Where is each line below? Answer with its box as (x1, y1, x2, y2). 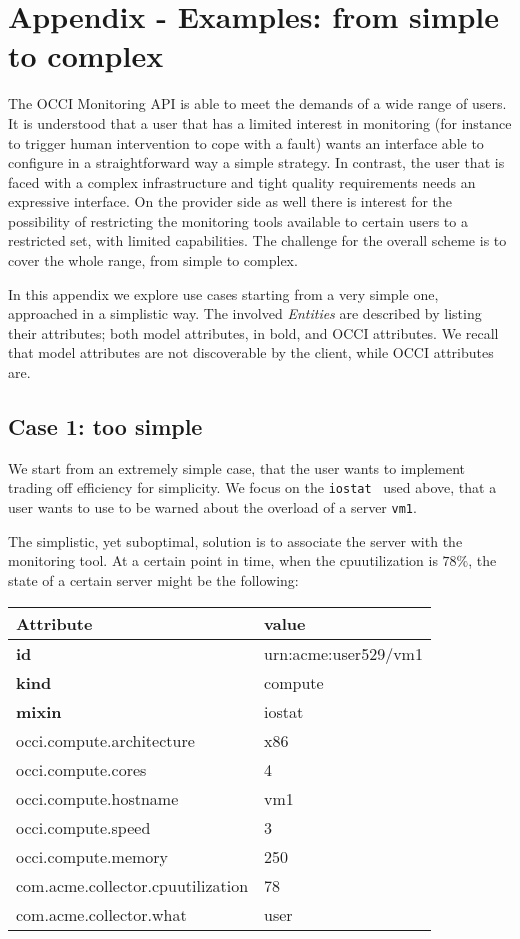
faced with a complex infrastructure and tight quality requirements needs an (8, 171, 476, 192)
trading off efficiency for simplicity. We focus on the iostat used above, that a (8, 477, 497, 498)
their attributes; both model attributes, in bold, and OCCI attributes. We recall (8, 322, 499, 343)
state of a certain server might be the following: (8, 569, 299, 590)
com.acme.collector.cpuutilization (16, 873, 249, 897)
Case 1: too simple (8, 411, 203, 442)
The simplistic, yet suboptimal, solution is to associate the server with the (8, 530, 463, 551)
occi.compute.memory (16, 844, 169, 868)
